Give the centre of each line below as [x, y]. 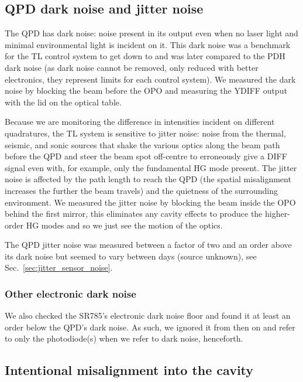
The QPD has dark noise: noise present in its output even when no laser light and [151, 33]
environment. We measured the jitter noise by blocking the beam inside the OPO [150, 202]
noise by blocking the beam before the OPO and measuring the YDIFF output [146, 91]
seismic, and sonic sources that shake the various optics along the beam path [142, 144]
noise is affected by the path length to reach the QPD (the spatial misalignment [148, 179]
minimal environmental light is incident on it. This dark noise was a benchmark [148, 44]
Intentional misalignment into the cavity [129, 370]
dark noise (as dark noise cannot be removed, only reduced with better [132, 67]
